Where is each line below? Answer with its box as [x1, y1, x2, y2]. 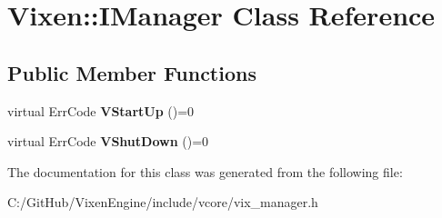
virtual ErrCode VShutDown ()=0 [7, 132, 209, 151]
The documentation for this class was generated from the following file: [7, 162, 403, 181]
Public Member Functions [7, 58, 256, 86]
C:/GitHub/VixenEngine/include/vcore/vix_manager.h [7, 193, 318, 212]
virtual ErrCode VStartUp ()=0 [7, 101, 195, 120]
